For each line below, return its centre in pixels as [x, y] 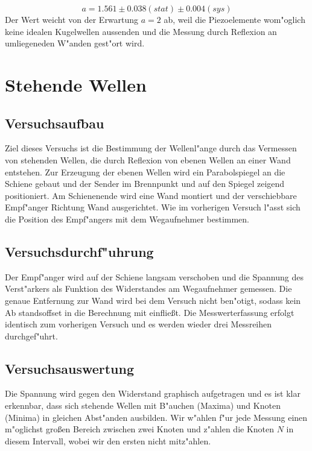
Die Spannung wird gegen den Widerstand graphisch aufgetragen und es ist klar [153, 393]
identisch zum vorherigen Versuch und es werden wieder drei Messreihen [138, 324]
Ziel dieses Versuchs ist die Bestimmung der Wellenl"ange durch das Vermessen [151, 148]
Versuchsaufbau [55, 123]
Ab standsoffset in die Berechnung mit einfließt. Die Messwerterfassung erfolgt [150, 312]
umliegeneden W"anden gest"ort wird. [75, 43]
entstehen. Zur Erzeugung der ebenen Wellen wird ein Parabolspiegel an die [145, 172]
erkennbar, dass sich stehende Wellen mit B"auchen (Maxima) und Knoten [143, 405]
